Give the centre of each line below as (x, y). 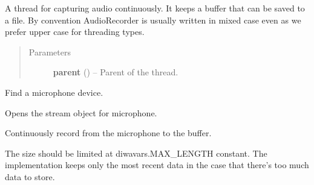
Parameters (50, 52)
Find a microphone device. (54, 92)
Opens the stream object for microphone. (81, 112)
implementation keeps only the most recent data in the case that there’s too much (157, 165)
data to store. (30, 176)
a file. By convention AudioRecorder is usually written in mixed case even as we (153, 20)
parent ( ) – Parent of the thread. (116, 72)
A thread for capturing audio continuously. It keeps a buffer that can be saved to (155, 8)
